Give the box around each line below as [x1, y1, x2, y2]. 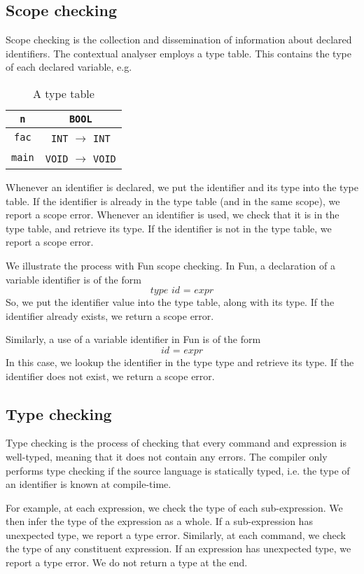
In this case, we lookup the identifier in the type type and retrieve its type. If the [6, 354, 354, 369]
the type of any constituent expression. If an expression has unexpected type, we [6, 541, 351, 556]
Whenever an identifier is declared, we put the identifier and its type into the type [6, 179, 358, 194]
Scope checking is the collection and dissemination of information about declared [6, 32, 352, 47]
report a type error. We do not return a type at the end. [6, 555, 248, 570]
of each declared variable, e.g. [6, 59, 132, 74]
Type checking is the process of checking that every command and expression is [6, 435, 347, 450]
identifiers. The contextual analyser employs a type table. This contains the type [6, 45, 351, 60]
